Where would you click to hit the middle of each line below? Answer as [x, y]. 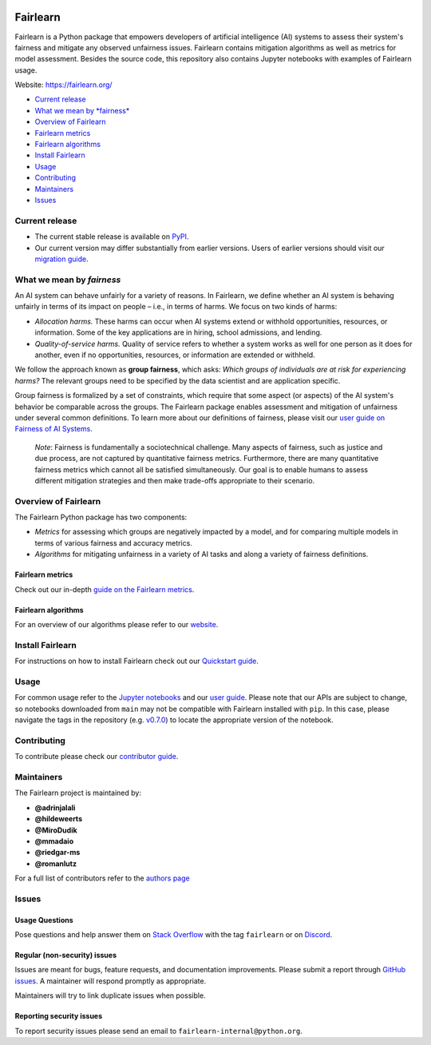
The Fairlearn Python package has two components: [101, 517]
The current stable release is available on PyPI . [112, 236]
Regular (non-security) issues [66, 956]
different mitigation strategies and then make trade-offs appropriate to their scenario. [175, 480]
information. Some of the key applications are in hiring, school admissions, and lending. [178, 332]
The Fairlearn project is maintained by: [78, 793]
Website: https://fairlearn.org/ [63, 85]
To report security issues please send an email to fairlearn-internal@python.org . [158, 1031]
